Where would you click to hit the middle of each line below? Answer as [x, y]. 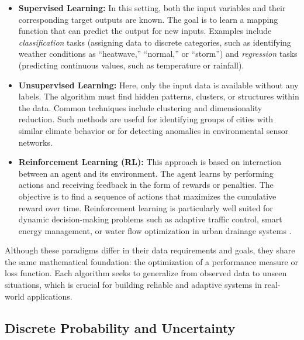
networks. [35, 142]
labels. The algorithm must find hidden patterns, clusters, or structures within [159, 96]
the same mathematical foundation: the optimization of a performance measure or [151, 261]
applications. [50, 296]
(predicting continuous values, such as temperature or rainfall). [131, 65]
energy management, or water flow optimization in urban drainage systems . [155, 230]
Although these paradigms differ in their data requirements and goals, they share [150, 250]
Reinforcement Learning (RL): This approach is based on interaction [150, 162]
